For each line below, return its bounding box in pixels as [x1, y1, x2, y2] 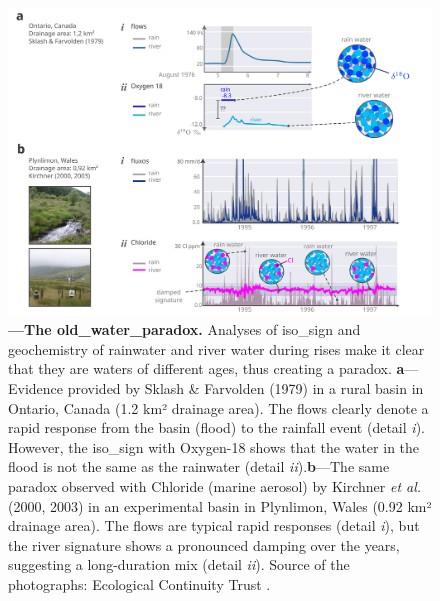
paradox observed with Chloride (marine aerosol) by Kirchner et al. [8, 475, 422, 496]
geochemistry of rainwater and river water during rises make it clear [8, 338, 425, 359]
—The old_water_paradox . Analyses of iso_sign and [8, 319, 361, 340]
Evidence [8, 378, 64, 399]
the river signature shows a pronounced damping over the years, [8, 534, 400, 555]
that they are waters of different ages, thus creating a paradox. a [8, 358, 405, 379]
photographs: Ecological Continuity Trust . [8, 573, 271, 594]
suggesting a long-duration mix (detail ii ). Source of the [8, 554, 350, 575]
